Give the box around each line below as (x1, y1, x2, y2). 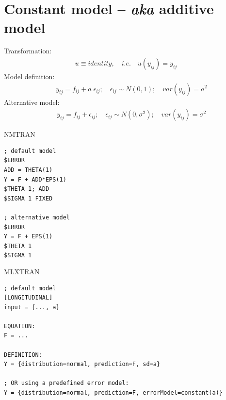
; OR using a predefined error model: (4, 380, 129, 387)
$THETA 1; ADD (4, 185, 49, 193)
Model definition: (4, 71, 55, 81)
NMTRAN (4, 129, 35, 139)
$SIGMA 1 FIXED (4, 195, 53, 202)
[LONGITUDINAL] (4, 294, 53, 301)
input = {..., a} (4, 303, 60, 311)
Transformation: (4, 46, 52, 56)
